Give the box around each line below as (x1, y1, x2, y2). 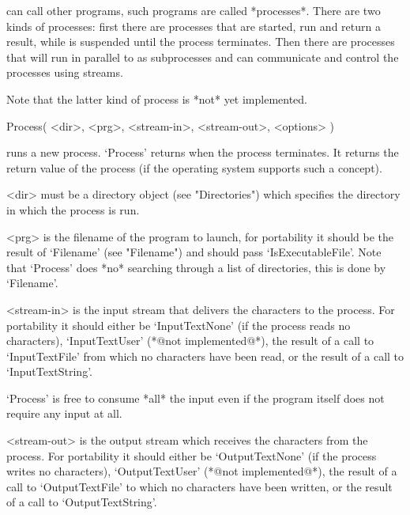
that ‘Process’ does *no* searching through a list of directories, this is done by (6, 259, 386, 275)
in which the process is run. (6, 201, 140, 218)
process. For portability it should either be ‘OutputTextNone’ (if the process (6, 447, 377, 464)
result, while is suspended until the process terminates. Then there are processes (6, 33, 395, 50)
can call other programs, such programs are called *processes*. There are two (6, 2, 381, 18)
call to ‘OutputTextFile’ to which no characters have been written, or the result (6, 478, 393, 494)
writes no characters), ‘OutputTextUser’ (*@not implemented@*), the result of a (6, 463, 397, 479)
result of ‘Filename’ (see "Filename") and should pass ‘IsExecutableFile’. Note (6, 244, 382, 260)
